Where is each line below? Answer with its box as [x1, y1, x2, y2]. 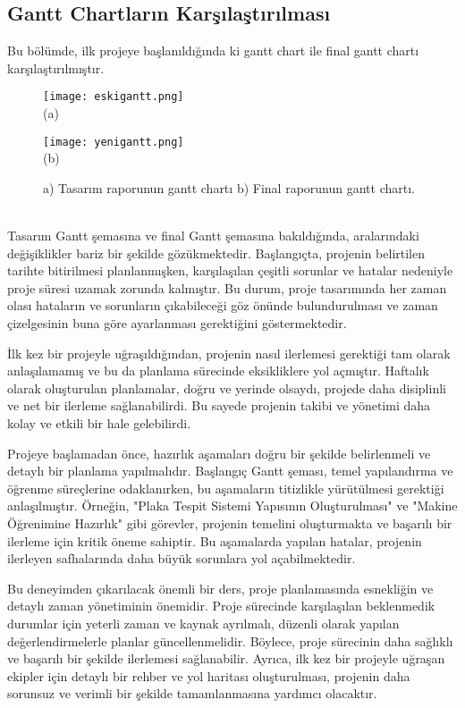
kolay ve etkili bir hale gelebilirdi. [7, 414, 191, 433]
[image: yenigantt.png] [43, 135, 184, 148]
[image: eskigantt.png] [43, 90, 184, 104]
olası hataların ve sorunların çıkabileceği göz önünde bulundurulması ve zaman [7, 296, 438, 315]
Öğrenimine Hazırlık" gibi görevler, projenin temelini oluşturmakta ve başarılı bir [7, 513, 452, 532]
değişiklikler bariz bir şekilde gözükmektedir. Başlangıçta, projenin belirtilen [7, 243, 425, 262]
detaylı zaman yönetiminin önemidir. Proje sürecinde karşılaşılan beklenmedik [7, 596, 435, 615]
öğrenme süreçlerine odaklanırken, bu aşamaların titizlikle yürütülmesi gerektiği [7, 478, 444, 497]
